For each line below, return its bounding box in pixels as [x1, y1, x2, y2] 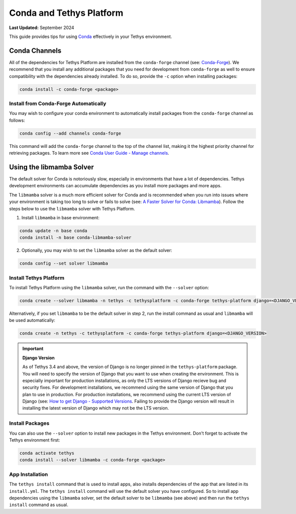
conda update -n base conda [19, 228, 87, 234]
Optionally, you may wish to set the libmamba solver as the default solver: [21, 247, 173, 253]
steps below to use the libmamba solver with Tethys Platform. [9, 206, 135, 211]
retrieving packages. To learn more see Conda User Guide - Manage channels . [9, 150, 170, 156]
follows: [9, 117, 25, 123]
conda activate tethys [19, 450, 74, 456]
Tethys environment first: [9, 437, 60, 443]
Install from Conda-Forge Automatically [9, 100, 107, 107]
